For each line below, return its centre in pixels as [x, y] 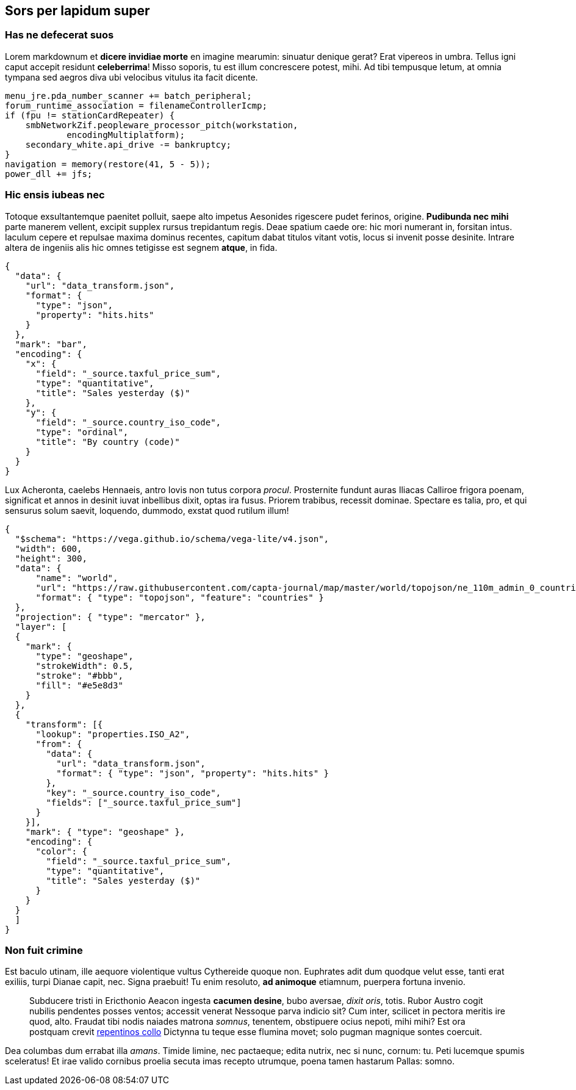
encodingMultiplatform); [126, 135]
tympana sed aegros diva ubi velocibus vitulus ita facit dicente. [131, 77]
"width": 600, [49, 548]
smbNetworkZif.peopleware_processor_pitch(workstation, [162, 125]
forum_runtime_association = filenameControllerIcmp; [136, 105]
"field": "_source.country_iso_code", [128, 422]
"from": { [59, 744]
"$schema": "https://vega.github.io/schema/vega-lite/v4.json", [172, 539]
